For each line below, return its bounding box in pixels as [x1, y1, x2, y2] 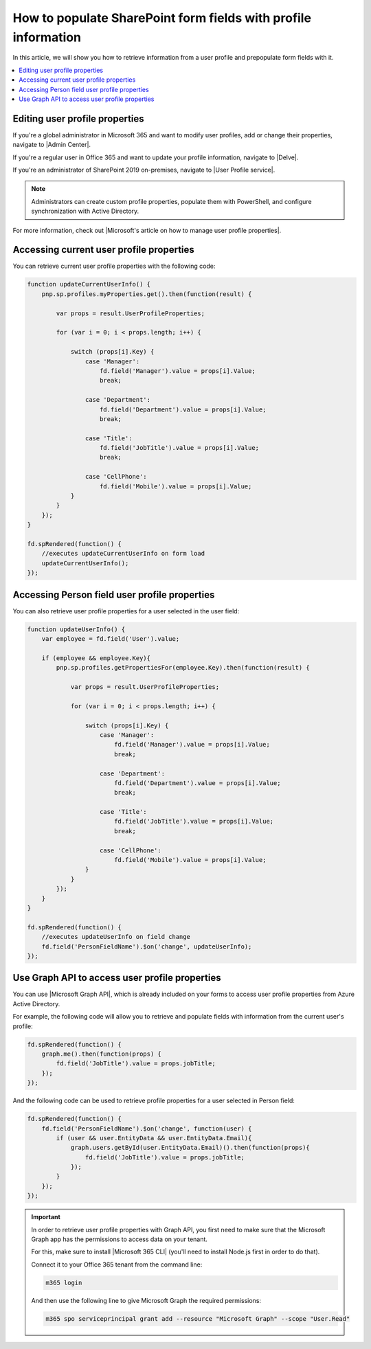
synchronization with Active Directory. [31, 207, 139, 216]
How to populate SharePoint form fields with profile [12, 10, 312, 25]
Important [31, 1213, 61, 1221]
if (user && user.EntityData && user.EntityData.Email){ [56, 1134, 252, 1142]
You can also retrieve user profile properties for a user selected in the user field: [12, 607, 240, 615]
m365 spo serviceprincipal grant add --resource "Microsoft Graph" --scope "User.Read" [45, 1315, 350, 1322]
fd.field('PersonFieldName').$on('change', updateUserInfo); [41, 942, 252, 951]
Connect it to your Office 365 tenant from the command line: [31, 1260, 203, 1269]
